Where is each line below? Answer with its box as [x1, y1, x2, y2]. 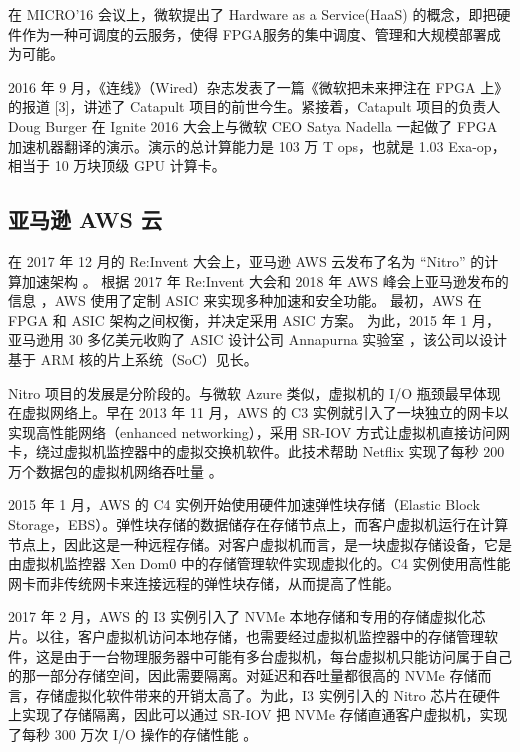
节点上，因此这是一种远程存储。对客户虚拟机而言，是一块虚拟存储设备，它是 [8, 533, 512, 554]
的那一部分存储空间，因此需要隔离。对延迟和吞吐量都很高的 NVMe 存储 [8, 665, 478, 686]
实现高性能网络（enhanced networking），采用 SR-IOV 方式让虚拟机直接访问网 [8, 421, 510, 442]
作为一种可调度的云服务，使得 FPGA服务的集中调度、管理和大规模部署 [21, 23, 487, 44]
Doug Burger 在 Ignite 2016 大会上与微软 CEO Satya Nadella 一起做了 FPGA [8, 115, 498, 136]
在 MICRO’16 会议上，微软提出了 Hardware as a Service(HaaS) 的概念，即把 [8, 4, 497, 24]
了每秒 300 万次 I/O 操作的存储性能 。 [8, 724, 258, 745]
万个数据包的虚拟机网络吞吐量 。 [8, 460, 223, 481]
